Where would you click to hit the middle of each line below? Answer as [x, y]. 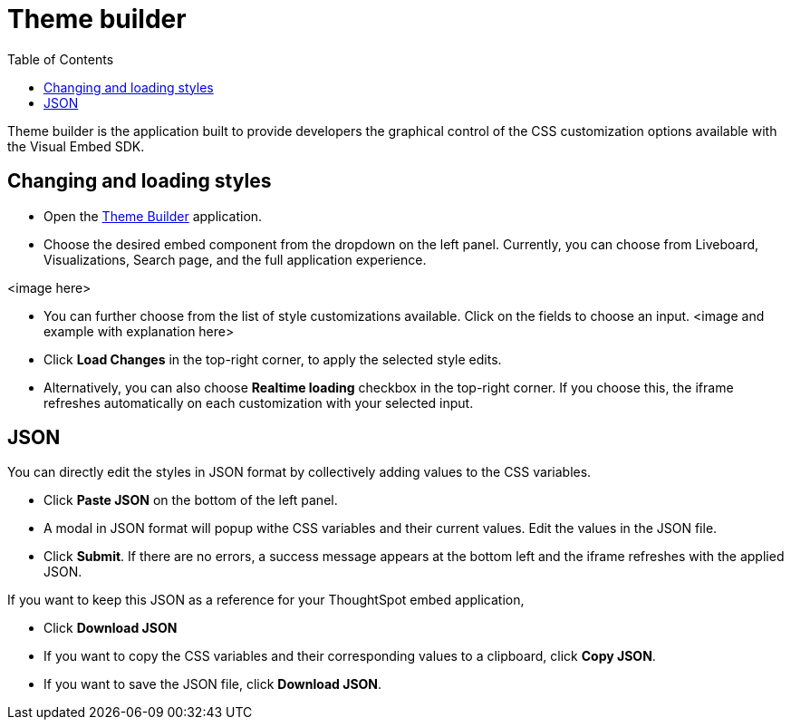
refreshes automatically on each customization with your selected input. [259, 402]
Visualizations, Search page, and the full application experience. [235, 259]
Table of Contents [61, 59]
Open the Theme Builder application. [153, 216]
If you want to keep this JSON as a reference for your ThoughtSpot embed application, [266, 600]
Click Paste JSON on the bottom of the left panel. [191, 500]
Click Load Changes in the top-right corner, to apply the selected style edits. [273, 359]
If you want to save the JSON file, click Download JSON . [213, 684]
